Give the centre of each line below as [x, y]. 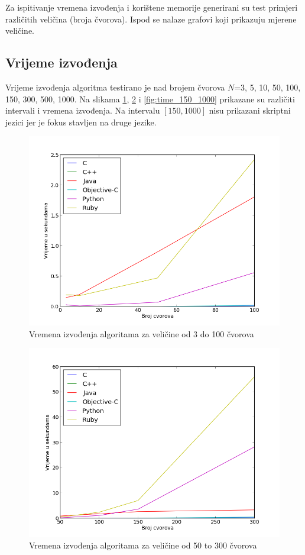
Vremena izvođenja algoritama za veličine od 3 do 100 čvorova [142, 333]
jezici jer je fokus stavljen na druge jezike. [81, 122]
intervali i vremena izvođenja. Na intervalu [83, 110]
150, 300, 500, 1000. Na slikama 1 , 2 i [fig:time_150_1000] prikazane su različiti [150, 99]
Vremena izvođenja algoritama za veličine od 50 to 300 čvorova [143, 545]
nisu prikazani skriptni [250, 110]
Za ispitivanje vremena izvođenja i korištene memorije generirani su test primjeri [152, 7]
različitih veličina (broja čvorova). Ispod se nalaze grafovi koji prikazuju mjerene [151, 19]
